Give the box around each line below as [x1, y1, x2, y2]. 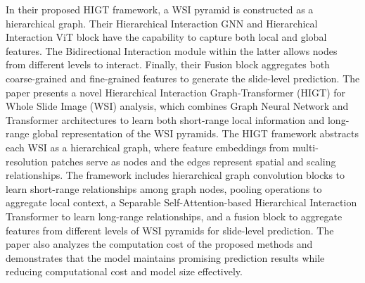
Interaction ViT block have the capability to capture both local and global [6, 30, 327, 44]
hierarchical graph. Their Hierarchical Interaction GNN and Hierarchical [6, 15, 318, 30]
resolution [6, 153, 49, 168]
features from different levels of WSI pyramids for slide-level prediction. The [6, 222, 334, 237]
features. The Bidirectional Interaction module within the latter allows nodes [6, 43, 338, 58]
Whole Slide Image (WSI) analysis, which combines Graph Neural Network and [6, 99, 349, 113]
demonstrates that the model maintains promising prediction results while [6, 250, 325, 265]
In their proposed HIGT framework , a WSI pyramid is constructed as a [6, 2, 314, 16]
